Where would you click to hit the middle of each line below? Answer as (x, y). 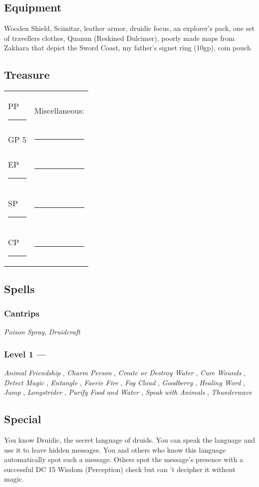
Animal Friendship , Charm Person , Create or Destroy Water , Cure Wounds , (125, 372)
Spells (19, 288)
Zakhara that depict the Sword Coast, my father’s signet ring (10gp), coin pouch (128, 48)
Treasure (27, 75)
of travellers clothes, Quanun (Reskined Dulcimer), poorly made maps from (119, 38)
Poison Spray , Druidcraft (42, 332)
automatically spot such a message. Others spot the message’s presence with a (124, 459)
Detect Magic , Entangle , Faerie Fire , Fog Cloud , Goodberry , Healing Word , (125, 382)
